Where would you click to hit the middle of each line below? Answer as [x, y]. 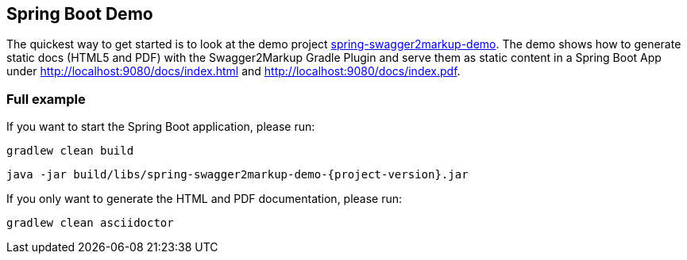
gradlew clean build [70, 151]
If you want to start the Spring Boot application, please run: [161, 127]
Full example [46, 99]
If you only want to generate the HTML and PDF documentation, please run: [205, 199]
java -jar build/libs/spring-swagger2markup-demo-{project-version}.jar [237, 175]
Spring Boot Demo [80, 14]
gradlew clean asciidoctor [90, 223]
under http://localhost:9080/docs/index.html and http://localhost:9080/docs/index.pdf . [234, 71]
